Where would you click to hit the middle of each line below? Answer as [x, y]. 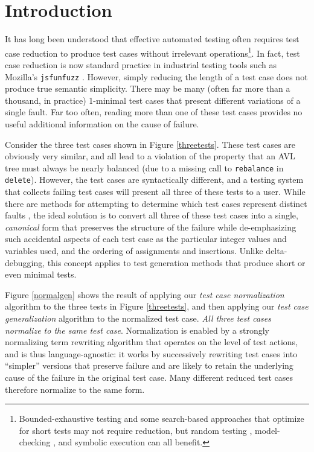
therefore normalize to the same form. [75, 389]
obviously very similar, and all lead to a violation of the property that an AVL [150, 156]
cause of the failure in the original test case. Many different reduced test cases [149, 377]
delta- [277, 251]
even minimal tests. [41, 274]
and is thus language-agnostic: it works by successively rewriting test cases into [151, 353]
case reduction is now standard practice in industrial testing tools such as [141, 64]
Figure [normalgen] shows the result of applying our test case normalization [145, 294]
